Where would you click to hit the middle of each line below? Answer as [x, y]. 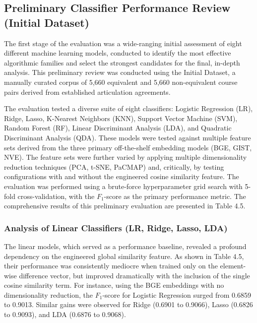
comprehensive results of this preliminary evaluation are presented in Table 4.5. [125, 206]
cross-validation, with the [56, 196]
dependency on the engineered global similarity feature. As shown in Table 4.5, [124, 256]
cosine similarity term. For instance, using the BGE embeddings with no [114, 285]
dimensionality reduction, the [49, 294]
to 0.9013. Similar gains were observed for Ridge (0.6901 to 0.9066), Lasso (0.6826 [128, 304]
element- [233, 266]
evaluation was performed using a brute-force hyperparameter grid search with [123, 186]
